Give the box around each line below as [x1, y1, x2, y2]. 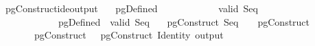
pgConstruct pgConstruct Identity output [34, 28, 224, 42]
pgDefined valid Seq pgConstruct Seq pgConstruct [58, 14, 310, 28]
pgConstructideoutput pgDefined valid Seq [5, 1, 258, 15]
